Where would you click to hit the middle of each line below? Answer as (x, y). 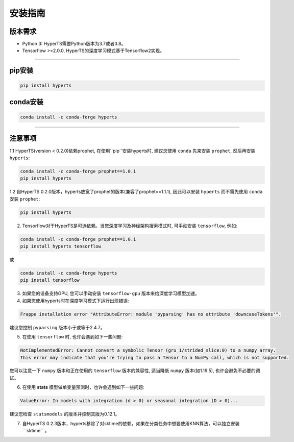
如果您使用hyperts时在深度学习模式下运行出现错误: (76, 301)
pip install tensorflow (50, 280)
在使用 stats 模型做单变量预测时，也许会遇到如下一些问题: (83, 387)
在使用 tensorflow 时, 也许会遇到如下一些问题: (72, 337)
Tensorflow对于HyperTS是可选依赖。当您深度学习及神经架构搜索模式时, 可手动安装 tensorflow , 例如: (130, 226)
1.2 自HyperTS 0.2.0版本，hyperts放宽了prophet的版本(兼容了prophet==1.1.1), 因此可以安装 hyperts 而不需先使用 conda (136, 192)
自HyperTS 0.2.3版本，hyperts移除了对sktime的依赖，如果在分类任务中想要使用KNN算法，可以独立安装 (131, 423)
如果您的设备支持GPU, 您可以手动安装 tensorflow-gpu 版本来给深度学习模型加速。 (111, 293)
